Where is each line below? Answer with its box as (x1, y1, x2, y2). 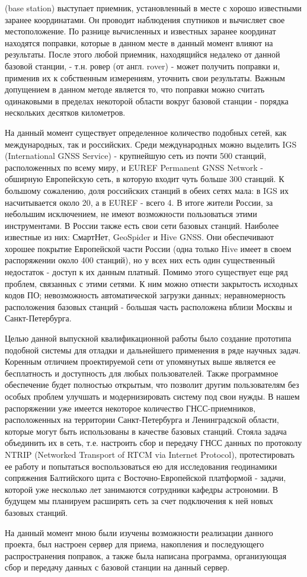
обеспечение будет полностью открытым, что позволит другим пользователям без (5, 378, 299, 391)
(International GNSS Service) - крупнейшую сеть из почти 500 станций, (5, 149, 267, 162)
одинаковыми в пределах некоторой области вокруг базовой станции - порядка (5, 94, 289, 107)
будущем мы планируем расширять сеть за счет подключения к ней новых (5, 495, 273, 507)
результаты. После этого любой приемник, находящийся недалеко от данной (5, 48, 280, 60)
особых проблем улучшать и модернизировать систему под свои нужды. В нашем (5, 390, 300, 402)
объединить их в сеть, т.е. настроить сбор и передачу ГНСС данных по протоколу (5, 436, 302, 449)
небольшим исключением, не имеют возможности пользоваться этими (5, 208, 257, 220)
